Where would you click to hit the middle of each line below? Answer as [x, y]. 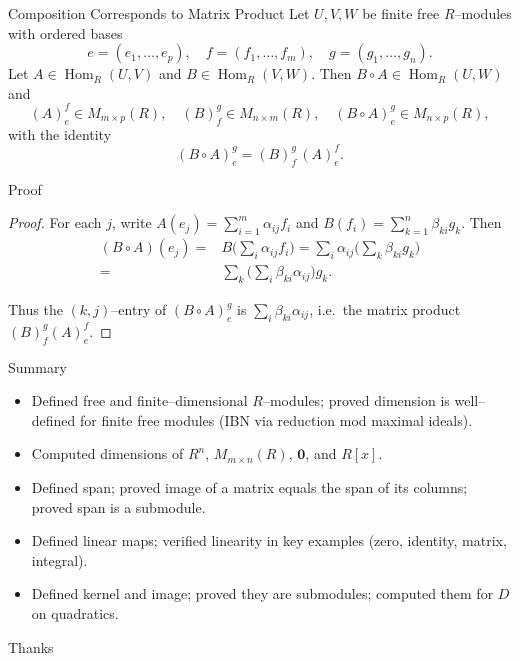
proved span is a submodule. [118, 506]
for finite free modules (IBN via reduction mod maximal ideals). [276, 419]
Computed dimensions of [107, 453]
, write [131, 222]
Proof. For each [55, 222]
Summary [37, 366]
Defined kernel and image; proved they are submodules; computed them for [262, 593]
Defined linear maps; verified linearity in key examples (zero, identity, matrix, [269, 540]
